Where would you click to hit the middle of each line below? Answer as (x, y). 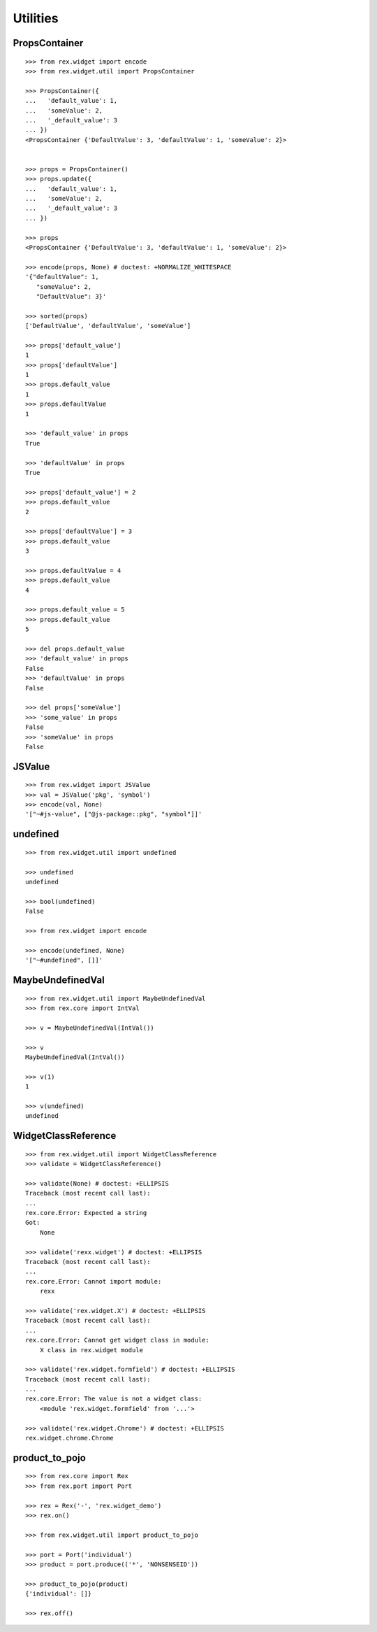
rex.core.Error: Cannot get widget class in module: (117, 1340)
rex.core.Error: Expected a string (86, 1213)
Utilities (36, 18)
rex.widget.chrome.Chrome (70, 1438)
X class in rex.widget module (91, 1350)
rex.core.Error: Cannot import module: (94, 1281)
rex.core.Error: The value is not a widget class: (114, 1399)
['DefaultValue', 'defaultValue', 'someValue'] (108, 326)
